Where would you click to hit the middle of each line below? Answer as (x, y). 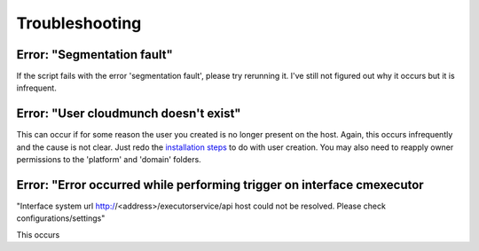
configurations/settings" (61, 218)
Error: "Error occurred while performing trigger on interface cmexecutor (220, 185)
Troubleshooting (79, 23)
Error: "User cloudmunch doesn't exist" (129, 114)
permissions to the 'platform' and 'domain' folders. (109, 160)
